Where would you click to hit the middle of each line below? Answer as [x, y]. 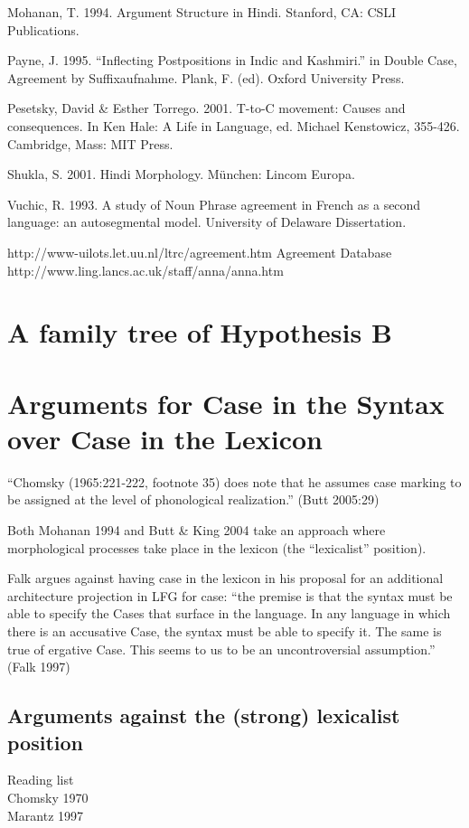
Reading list [41, 780]
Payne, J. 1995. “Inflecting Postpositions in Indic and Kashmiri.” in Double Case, [232, 60]
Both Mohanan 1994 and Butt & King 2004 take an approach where [197, 530]
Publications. [43, 29]
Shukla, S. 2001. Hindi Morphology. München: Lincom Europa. [181, 174]
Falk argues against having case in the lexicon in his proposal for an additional [225, 578]
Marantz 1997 [46, 815]
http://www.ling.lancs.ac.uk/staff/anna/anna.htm [145, 270]
